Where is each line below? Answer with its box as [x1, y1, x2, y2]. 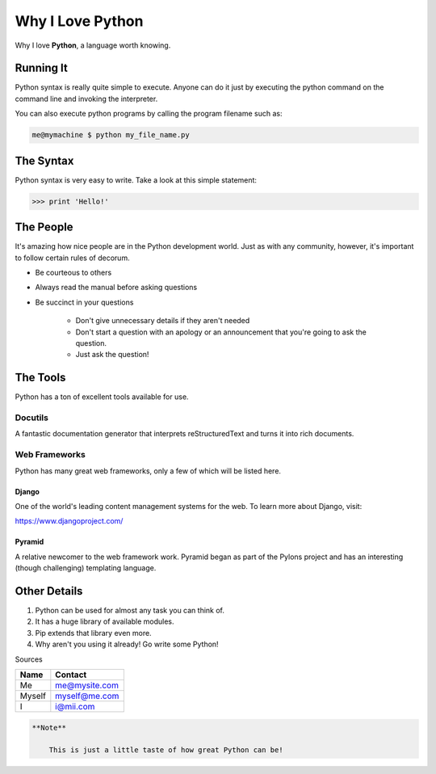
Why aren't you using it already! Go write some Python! [35, 639, 219, 650]
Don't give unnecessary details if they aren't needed [75, 316, 250, 326]
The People [15, 221, 73, 234]
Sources [15, 654, 44, 664]
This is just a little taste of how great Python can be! [48, 746, 283, 755]
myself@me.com [55, 690, 119, 701]
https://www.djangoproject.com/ [15, 516, 124, 526]
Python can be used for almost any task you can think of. [35, 605, 225, 615]
